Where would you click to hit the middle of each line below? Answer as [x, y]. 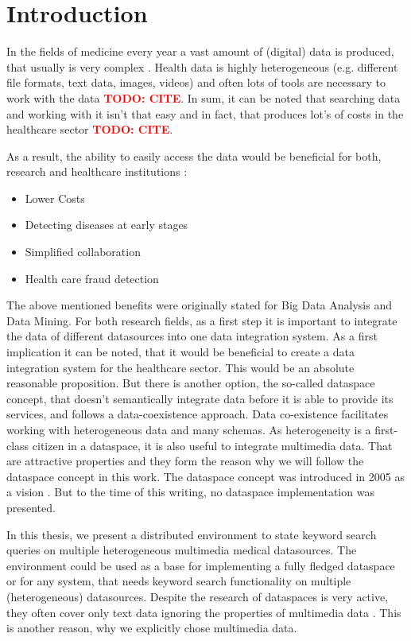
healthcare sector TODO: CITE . [90, 129]
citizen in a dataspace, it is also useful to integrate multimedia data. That [212, 445]
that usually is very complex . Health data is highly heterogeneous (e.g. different [202, 66]
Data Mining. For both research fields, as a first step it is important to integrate [202, 320]
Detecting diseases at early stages [107, 225]
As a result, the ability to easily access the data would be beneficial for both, [194, 155]
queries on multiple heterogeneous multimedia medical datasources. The [182, 550]
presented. [31, 507]
